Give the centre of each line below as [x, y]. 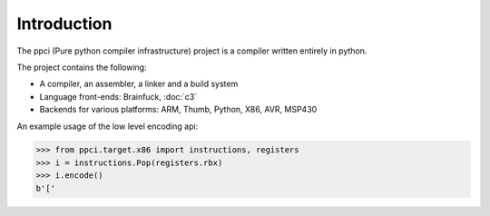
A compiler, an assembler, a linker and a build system [139, 84]
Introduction [64, 24]
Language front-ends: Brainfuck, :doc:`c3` [118, 96]
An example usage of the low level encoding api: [108, 126]
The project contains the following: [82, 67]
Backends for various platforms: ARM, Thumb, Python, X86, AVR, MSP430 [178, 110]
